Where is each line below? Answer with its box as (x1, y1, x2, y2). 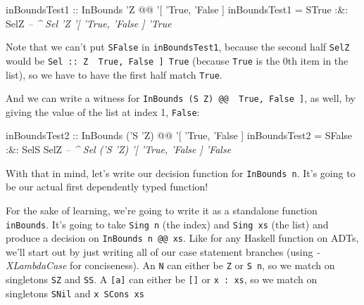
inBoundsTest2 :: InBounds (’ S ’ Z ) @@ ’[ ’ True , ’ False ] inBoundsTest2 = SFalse (6, 128, 353, 143)
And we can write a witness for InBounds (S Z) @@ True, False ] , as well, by (6, 91, 356, 105)
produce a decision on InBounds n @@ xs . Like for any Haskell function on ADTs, (6, 231, 359, 245)
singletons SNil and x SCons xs (6, 285, 144, 300)
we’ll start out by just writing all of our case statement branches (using (6, 244, 313, 259)
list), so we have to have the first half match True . (6, 67, 222, 82)
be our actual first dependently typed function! (6, 179, 208, 194)
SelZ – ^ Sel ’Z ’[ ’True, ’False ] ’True (6, 15, 172, 30)
